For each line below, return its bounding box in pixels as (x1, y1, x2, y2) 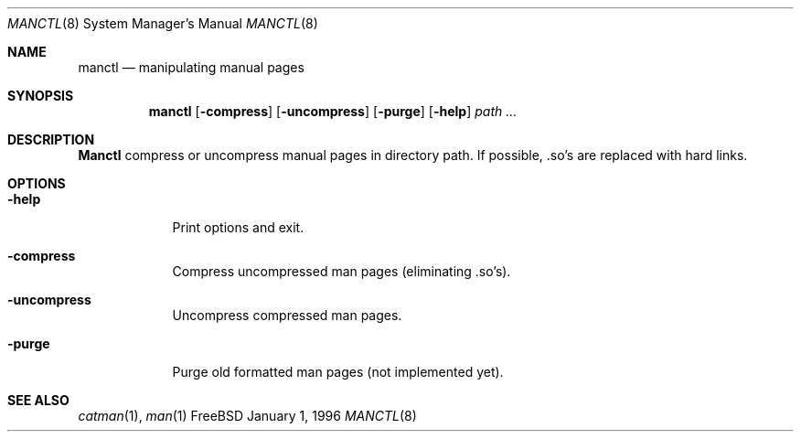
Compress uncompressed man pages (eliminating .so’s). (172, 263, 511, 279)
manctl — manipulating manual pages (78, 59, 304, 75)
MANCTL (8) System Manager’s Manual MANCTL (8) (7, 16, 318, 31)
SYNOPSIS (7, 88, 74, 103)
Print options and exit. (172, 219, 304, 235)
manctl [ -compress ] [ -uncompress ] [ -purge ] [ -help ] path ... (148, 103, 518, 119)
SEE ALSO (7, 392, 69, 408)
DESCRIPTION (7, 132, 95, 147)
